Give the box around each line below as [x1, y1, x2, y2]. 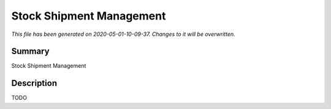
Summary [11, 46, 50, 57]
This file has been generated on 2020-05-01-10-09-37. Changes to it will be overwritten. [11, 30, 235, 38]
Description [11, 78, 58, 88]
